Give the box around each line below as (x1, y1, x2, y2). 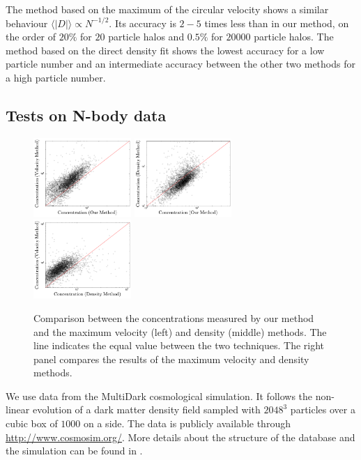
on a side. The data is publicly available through (84, 416, 291, 431)
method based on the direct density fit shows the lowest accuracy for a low (6, 43, 325, 57)
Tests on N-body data (6, 104, 167, 125)
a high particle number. (6, 70, 106, 84)
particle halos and (108, 29, 185, 44)
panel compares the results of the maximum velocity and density (33, 351, 309, 366)
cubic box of (6, 416, 58, 431)
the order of (6, 29, 56, 44)
